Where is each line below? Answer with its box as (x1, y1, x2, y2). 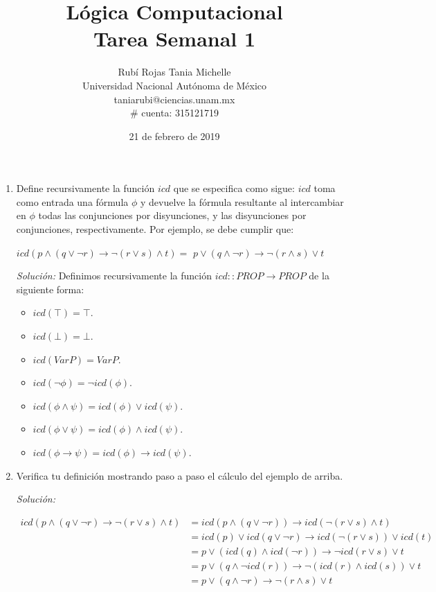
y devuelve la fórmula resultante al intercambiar (140, 194, 344, 209)
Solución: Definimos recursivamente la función (16, 268, 212, 283)
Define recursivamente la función (16, 181, 155, 195)
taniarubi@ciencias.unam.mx (113, 92, 235, 106)
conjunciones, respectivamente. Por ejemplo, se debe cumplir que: (16, 222, 294, 236)
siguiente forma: (16, 281, 84, 296)
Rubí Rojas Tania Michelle (118, 64, 231, 79)
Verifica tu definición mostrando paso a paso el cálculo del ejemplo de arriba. (16, 468, 343, 482)
